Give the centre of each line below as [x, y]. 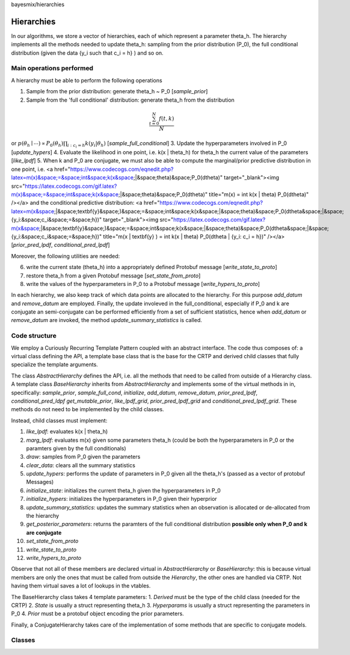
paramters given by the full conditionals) [76, 448]
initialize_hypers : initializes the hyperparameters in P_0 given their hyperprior [122, 499]
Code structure [34, 336]
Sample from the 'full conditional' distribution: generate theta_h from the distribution [130, 100]
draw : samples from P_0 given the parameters [83, 457]
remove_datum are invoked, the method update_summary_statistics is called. [107, 320]
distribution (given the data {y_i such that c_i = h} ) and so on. [87, 53]
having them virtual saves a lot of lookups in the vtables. [81, 586]
